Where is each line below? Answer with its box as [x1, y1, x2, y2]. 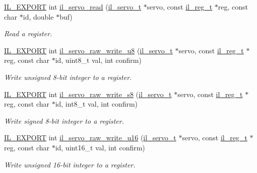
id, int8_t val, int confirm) [55, 99, 138, 109]
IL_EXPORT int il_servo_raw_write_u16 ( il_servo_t [4, 132, 176, 143]
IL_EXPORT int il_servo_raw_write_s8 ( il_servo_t [4, 89, 172, 99]
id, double [23, 11, 54, 22]
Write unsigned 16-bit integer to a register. [4, 159, 136, 169]
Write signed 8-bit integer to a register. [4, 115, 124, 126]
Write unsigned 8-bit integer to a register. [4, 71, 132, 82]
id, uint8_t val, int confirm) [55, 55, 142, 65]
